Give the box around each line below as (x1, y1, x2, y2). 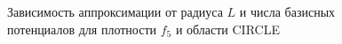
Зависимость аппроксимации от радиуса (7, 3, 223, 20)
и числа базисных (239, 3, 336, 20)
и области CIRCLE (175, 19, 280, 38)
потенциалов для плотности (7, 19, 156, 38)
